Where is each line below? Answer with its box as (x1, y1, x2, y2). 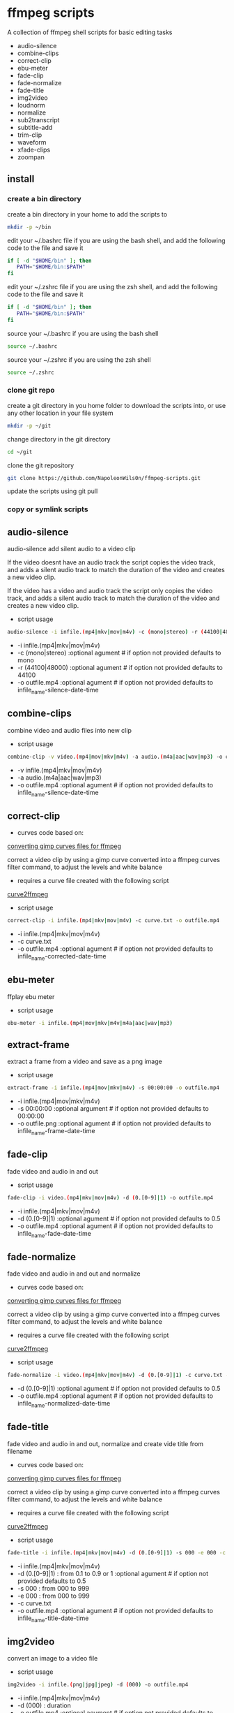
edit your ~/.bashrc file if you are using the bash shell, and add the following (7, 236, 226, 245)
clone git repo (7, 386, 55, 395)
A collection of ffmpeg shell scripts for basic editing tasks (7, 28, 173, 36)
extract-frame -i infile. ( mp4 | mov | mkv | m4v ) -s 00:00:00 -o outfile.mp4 (7, 1084, 219, 1091)
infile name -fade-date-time (17, 1229, 92, 1239)
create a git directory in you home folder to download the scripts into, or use (7, 401, 226, 409)
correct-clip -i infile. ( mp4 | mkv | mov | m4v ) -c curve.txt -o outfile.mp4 (7, 917, 219, 924)
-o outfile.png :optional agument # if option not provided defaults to (17, 1119, 212, 1128)
